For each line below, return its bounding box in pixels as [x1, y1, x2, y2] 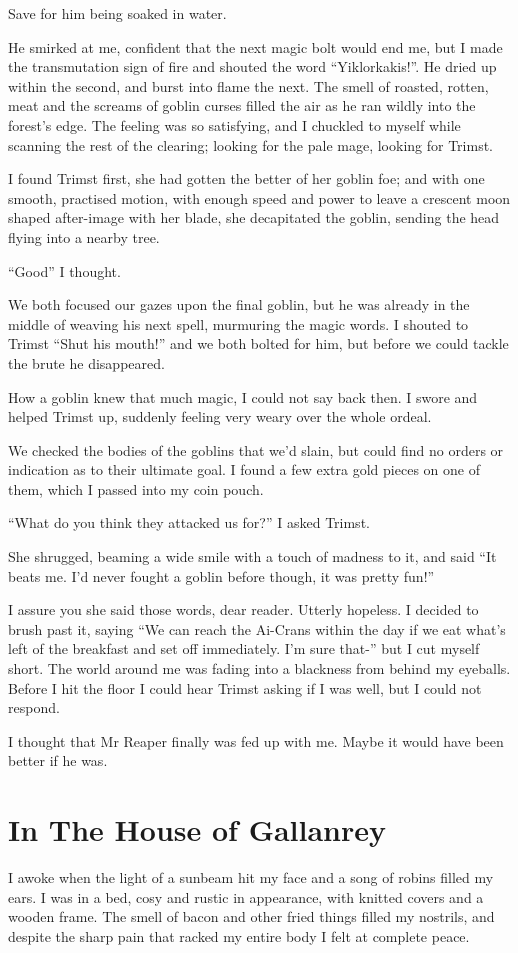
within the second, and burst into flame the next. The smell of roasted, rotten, [8, 75, 489, 96]
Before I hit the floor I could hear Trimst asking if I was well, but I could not [8, 677, 482, 698]
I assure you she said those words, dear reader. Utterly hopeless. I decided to [8, 599, 479, 620]
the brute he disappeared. [8, 352, 165, 373]
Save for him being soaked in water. [8, 3, 227, 23]
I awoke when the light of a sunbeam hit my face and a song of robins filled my [8, 867, 494, 888]
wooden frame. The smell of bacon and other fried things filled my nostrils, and [8, 906, 495, 927]
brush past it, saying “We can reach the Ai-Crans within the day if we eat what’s [8, 618, 506, 639]
